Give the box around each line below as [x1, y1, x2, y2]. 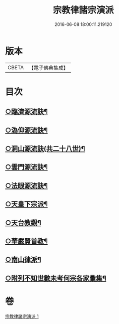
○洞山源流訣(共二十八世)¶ [5, 145, 85, 153]
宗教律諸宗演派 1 [5, 313, 39, 319]
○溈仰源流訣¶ [5, 126, 48, 135]
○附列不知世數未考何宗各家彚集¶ [5, 274, 107, 282]
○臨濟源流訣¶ [5, 108, 48, 116]
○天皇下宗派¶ [5, 200, 48, 208]
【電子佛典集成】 [28, 64, 68, 71]
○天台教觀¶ [5, 218, 41, 227]
